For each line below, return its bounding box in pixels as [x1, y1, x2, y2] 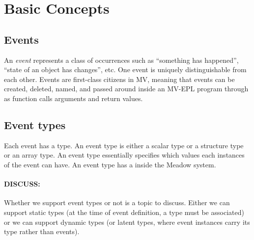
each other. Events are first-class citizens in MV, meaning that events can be [4, 74, 235, 84]
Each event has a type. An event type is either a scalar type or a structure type [4, 140, 244, 150]
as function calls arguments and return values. [4, 93, 143, 103]
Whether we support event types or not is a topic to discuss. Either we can [4, 197, 230, 208]
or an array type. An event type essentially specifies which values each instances [4, 150, 245, 160]
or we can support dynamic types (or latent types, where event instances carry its [4, 216, 250, 227]
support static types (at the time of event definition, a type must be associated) [4, 207, 244, 217]
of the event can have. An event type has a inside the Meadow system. [4, 159, 216, 169]
